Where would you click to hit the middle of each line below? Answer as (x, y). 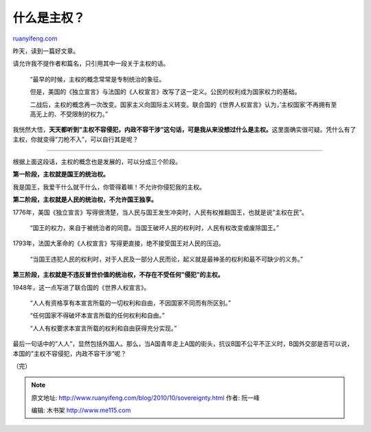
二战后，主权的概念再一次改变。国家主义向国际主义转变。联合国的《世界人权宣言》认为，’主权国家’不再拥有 (180, 104)
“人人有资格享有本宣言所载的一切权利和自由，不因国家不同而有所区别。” (131, 303)
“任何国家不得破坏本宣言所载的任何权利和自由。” (97, 315)
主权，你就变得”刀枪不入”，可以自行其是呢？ (76, 139)
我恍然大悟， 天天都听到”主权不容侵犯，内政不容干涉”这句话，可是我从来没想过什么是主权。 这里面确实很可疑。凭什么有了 (184, 130)
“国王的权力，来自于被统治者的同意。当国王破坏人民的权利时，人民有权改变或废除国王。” (155, 228)
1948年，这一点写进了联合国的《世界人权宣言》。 (81, 287)
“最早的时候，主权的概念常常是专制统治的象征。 (98, 79)
